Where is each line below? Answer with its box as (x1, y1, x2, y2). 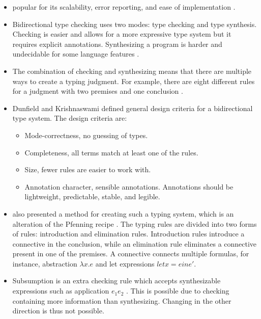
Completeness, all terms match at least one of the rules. (24, 147, 198, 157)
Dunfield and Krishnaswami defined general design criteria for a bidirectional (12, 102, 253, 113)
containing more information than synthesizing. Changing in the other (12, 295, 231, 306)
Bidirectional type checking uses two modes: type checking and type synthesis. (12, 18, 257, 29)
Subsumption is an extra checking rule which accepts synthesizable (12, 275, 221, 286)
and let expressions (95, 258, 155, 269)
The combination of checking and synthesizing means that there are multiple (12, 65, 252, 76)
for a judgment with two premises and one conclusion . (12, 86, 183, 96)
